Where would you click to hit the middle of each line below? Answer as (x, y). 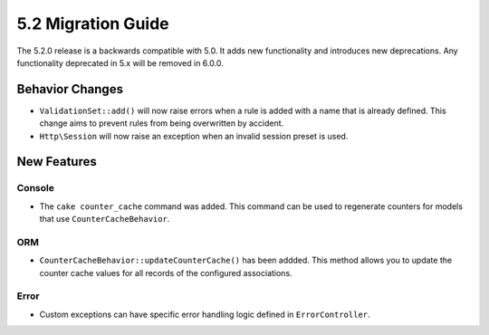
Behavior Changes (70, 89)
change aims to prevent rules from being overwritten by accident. (162, 123)
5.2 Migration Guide (93, 24)
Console (35, 188)
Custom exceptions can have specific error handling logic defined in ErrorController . (205, 314)
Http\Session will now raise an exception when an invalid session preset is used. (194, 136)
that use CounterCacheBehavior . (105, 219)
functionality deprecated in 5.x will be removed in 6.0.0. (120, 62)
